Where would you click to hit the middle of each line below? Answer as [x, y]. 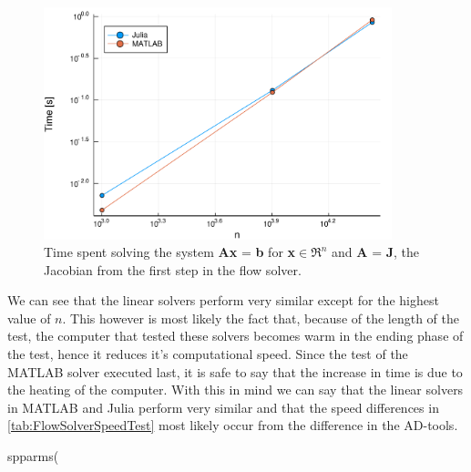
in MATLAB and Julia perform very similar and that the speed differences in [223, 407]
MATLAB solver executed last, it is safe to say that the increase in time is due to [235, 371]
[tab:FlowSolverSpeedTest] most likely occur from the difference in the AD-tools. [233, 425]
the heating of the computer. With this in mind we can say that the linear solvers [235, 390]
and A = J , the [376, 252]
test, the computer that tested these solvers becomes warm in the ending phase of [235, 336]
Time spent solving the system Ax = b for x [170, 252]
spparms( [33, 456]
